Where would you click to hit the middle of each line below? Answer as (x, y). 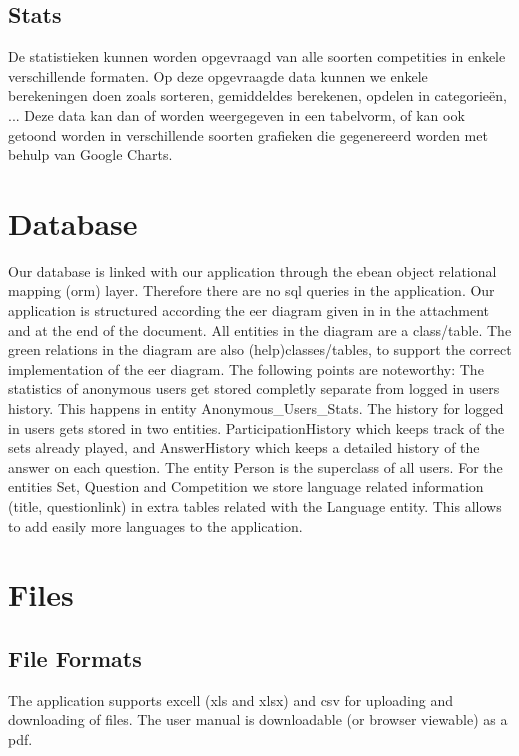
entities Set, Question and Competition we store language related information (246, 486)
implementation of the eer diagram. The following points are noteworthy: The (246, 368)
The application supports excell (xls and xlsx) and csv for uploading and (231, 699)
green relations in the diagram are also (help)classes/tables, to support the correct (260, 349)
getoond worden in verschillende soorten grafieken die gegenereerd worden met (248, 134)
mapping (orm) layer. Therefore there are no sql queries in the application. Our (251, 290)
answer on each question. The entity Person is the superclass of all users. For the (255, 466)
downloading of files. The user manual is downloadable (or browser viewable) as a (258, 719)
